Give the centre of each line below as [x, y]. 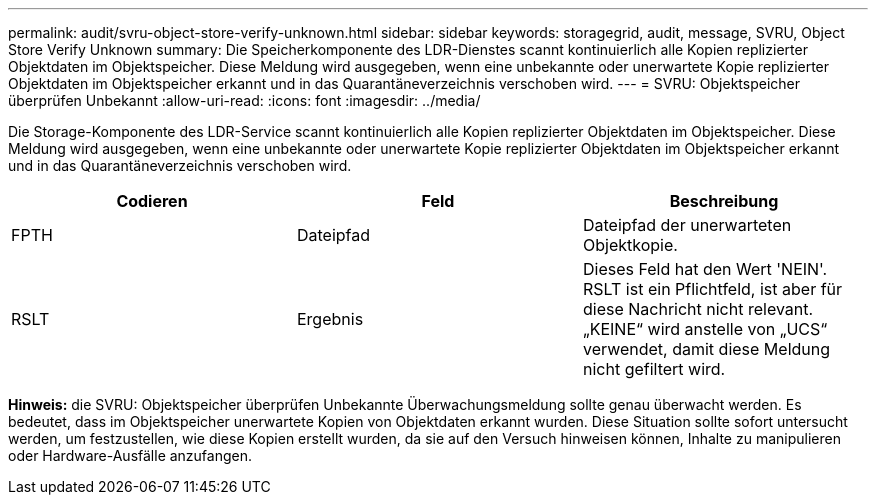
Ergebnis [330, 319]
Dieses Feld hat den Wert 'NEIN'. [705, 269]
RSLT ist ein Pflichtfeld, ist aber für [712, 289]
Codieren [152, 201]
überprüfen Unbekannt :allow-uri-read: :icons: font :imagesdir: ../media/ [244, 100]
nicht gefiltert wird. [654, 369]
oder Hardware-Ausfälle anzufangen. [130, 455]
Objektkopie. [630, 245]
